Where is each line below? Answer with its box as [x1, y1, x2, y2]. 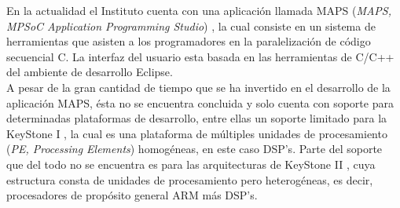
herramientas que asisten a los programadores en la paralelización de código [6, 33, 371, 49]
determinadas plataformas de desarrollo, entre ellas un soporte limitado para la [6, 110, 387, 126]
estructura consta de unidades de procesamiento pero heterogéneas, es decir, [6, 171, 373, 188]
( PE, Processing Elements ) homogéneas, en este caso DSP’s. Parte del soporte [6, 140, 383, 157]
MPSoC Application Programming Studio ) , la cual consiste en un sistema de [6, 17, 376, 34]
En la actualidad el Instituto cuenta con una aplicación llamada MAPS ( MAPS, [6, 2, 392, 18]
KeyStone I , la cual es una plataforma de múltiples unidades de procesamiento [6, 125, 387, 141]
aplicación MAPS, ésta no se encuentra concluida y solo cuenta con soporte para [6, 94, 394, 111]
